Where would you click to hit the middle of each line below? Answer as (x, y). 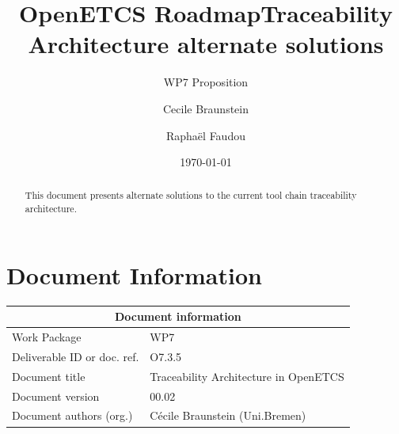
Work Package (47, 337)
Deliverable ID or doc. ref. (76, 356)
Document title (49, 376)
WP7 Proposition (206, 82)
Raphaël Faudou (206, 135)
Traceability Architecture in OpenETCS (247, 376)
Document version (56, 396)
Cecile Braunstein (206, 108)
